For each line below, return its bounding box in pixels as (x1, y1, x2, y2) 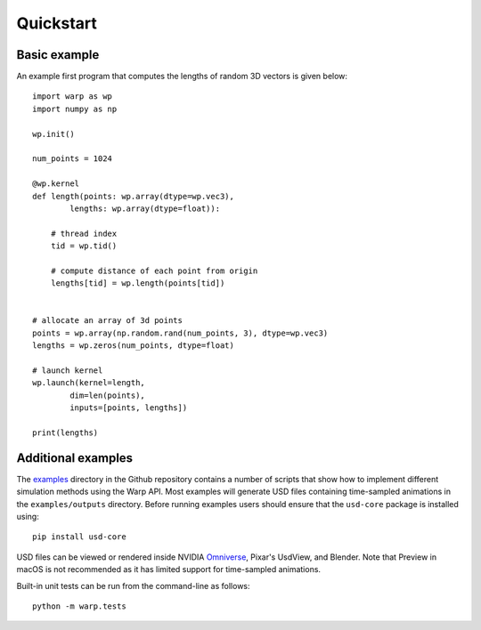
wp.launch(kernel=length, (32, 378, 146, 388)
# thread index (50, 228, 118, 238)
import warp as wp (32, 92, 113, 101)
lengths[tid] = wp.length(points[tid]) (50, 279, 225, 288)
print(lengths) (32, 428, 99, 438)
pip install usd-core (32, 532, 126, 542)
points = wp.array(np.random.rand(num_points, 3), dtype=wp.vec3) (32, 327, 329, 338)
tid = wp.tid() (50, 241, 118, 251)
